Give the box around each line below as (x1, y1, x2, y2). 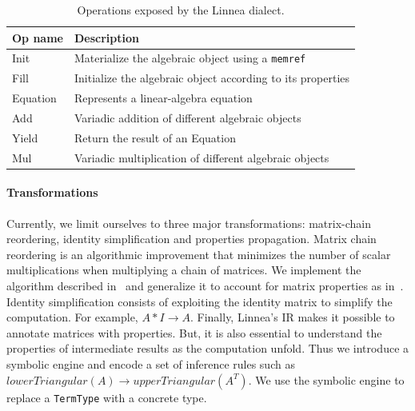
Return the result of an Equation (74, 129, 236, 146)
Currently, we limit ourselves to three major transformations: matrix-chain (6, 214, 372, 231)
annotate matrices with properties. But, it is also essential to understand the (6, 324, 382, 341)
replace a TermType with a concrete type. (6, 389, 207, 405)
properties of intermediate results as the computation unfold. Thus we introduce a (6, 340, 409, 357)
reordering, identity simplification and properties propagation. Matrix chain (6, 230, 377, 247)
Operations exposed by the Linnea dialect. (77, 2, 285, 18)
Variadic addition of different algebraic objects (74, 110, 301, 126)
